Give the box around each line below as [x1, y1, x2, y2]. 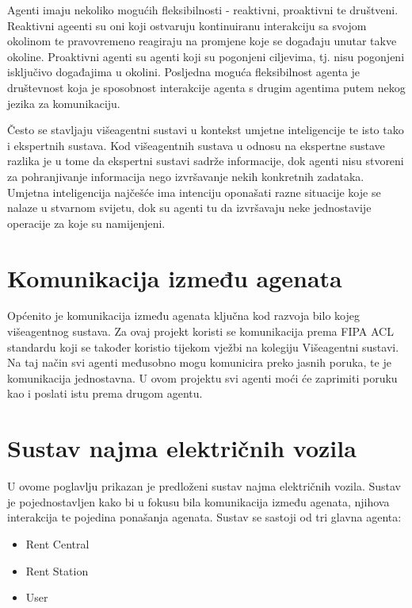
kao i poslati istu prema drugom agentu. [7, 385, 203, 402]
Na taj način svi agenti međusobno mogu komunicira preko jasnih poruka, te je [7, 354, 391, 371]
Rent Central [25, 535, 90, 552]
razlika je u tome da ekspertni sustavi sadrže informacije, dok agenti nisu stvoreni [7, 152, 404, 169]
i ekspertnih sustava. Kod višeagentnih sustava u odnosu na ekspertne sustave [7, 137, 385, 153]
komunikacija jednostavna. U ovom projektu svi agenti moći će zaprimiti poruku [7, 369, 398, 386]
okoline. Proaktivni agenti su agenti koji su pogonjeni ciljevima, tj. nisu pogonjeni [7, 48, 405, 64]
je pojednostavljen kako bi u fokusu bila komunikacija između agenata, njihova [7, 493, 390, 510]
